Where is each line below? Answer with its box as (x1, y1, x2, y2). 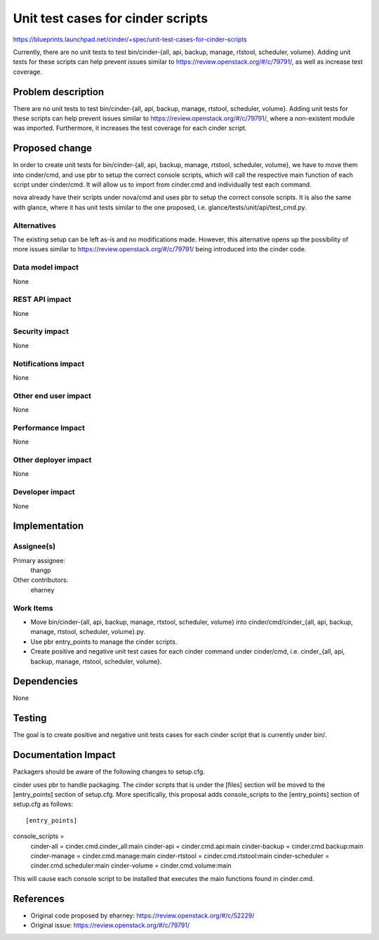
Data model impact (13, 263, 79, 272)
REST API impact (13, 295, 72, 305)
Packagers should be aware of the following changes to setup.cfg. (13, 767, 205, 776)
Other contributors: (13, 576, 69, 584)
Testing (13, 713, 47, 724)
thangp (30, 566, 52, 575)
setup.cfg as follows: (13, 800, 74, 809)
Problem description (13, 86, 105, 98)
